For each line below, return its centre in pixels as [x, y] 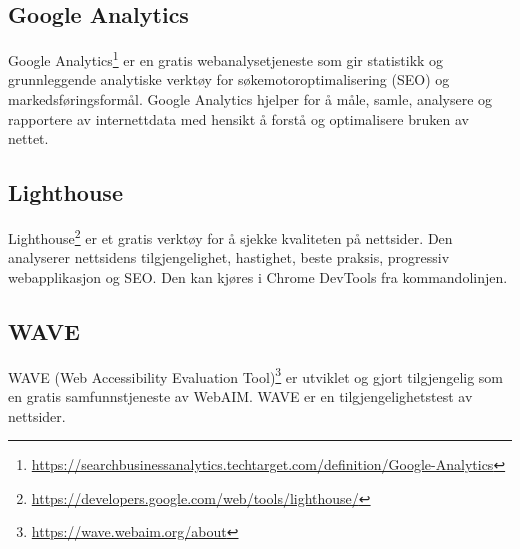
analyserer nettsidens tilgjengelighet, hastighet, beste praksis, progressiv [229, 257]
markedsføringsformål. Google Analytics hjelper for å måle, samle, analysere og [250, 99]
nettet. [28, 138]
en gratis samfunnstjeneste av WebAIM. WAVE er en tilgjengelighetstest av [240, 395]
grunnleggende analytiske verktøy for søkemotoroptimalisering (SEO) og [229, 79]
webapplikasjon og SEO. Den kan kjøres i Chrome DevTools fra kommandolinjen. [258, 276]
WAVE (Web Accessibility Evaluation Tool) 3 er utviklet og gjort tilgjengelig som [256, 375]
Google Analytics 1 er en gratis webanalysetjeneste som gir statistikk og [226, 58]
